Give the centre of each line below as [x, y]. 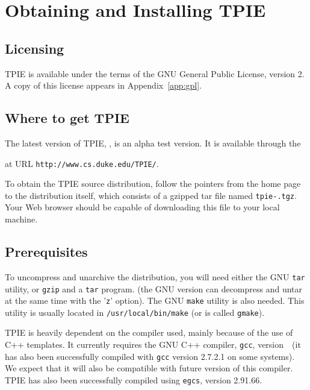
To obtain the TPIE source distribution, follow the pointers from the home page [153, 184]
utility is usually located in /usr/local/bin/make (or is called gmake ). [135, 312]
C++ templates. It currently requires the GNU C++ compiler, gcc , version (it [153, 344]
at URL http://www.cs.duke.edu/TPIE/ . [82, 163]
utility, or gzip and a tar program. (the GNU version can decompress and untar [154, 288]
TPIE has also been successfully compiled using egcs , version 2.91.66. [134, 379]
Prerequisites [46, 252]
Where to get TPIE [67, 118]
